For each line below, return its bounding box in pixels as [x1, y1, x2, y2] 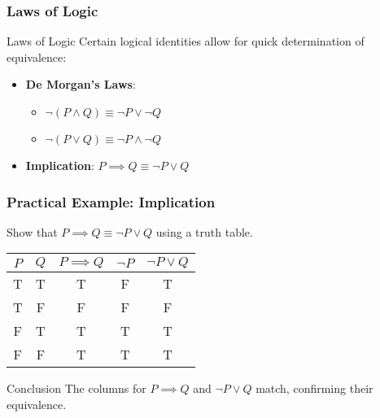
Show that [7, 223, 58, 240]
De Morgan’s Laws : [25, 76, 136, 93]
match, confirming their [256, 380, 373, 397]
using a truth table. [155, 223, 253, 240]
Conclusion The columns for [7, 380, 146, 397]
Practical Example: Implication [7, 191, 216, 211]
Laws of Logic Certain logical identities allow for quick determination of [7, 33, 365, 50]
